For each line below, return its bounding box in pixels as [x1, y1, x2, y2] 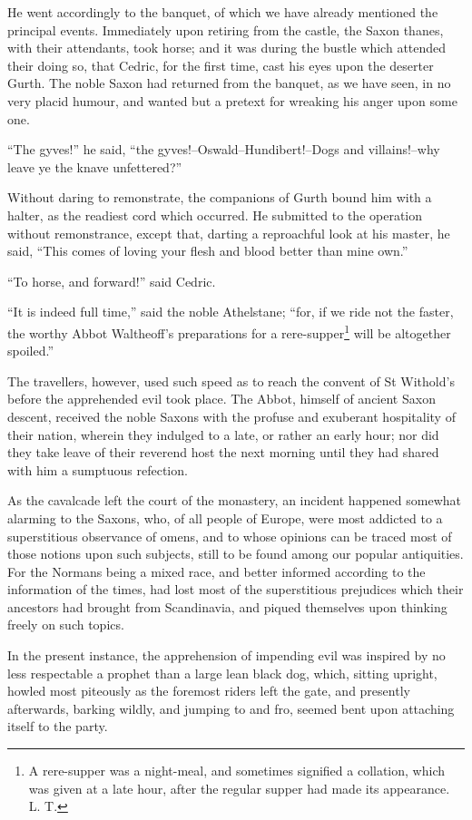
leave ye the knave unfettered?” [7, 157, 182, 176]
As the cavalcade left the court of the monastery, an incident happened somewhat [7, 491, 462, 510]
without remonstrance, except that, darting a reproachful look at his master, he [7, 223, 450, 242]
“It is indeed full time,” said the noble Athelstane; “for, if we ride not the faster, [7, 302, 454, 321]
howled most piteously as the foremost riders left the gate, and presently [7, 681, 410, 700]
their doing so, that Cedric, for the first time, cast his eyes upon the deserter [7, 55, 434, 74]
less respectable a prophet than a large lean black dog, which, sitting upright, [7, 663, 438, 682]
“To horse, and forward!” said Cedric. [7, 271, 216, 290]
